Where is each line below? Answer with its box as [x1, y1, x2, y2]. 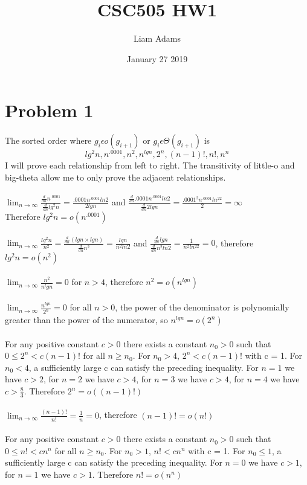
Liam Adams [133, 32, 181, 45]
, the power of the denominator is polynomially [115, 301, 289, 313]
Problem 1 [5, 98, 94, 123]
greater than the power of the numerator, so [5, 313, 168, 326]
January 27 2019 [126, 52, 188, 65]
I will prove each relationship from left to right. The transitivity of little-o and [5, 159, 295, 172]
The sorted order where [5, 134, 92, 147]
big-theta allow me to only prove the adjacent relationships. [5, 170, 226, 183]
